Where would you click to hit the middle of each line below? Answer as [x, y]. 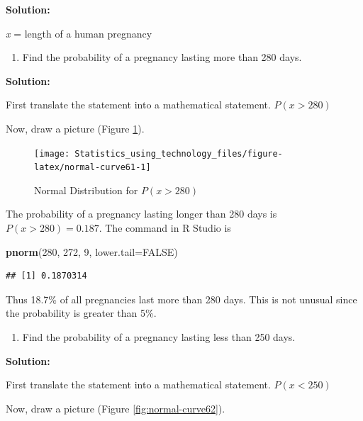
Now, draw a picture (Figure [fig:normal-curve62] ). [116, 408]
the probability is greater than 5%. [81, 313]
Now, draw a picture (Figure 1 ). [75, 128]
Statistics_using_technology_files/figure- [179, 153]
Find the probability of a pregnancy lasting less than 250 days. [159, 337]
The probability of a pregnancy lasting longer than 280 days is [141, 214]
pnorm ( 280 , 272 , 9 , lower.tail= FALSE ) [92, 251]
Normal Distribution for [86, 190]
